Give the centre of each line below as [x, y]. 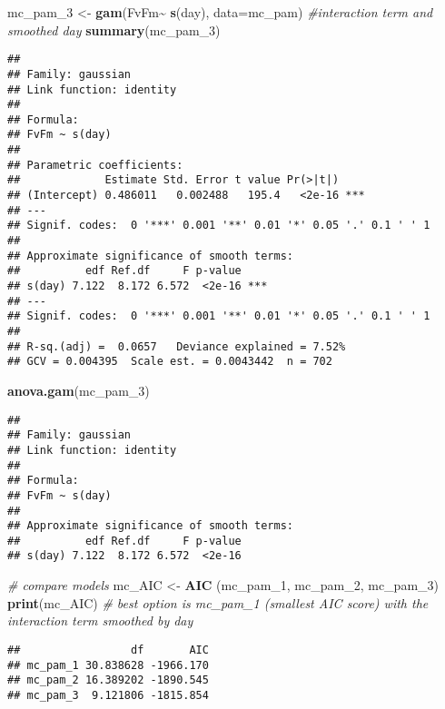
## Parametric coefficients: [95, 165]
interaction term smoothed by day [100, 620]
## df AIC [108, 650]
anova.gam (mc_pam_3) [79, 390]
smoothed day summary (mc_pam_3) [114, 30]
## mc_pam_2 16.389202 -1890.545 [108, 680]
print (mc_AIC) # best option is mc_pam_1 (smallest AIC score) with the [218, 602]
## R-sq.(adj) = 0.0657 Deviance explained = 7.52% [177, 346]
